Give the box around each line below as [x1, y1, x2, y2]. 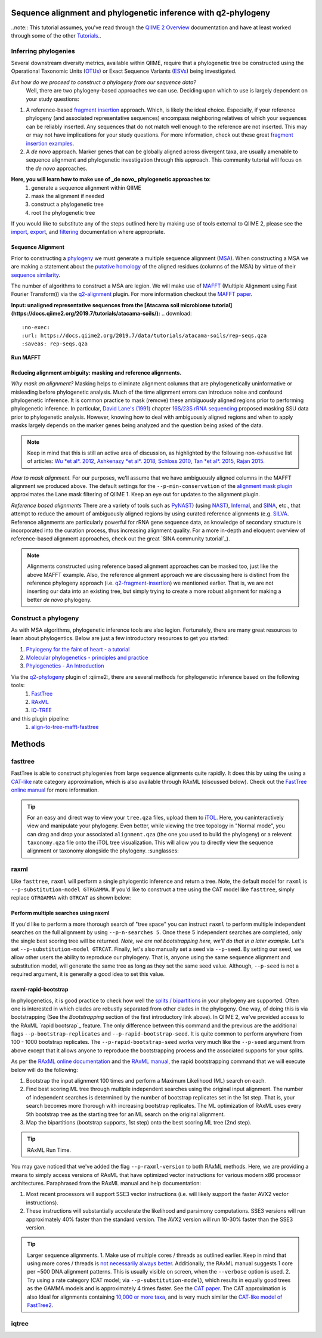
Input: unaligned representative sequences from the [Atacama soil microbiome [11, 301, 211, 308]
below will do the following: [11, 1066, 78, 1073]
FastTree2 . [27, 1302, 54, 1309]
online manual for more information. [11, 786, 99, 793]
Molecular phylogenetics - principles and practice [26, 654, 148, 662]
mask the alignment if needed [31, 192, 104, 199]
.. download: [161, 310, 192, 317]
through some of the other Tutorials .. [11, 32, 101, 39]
